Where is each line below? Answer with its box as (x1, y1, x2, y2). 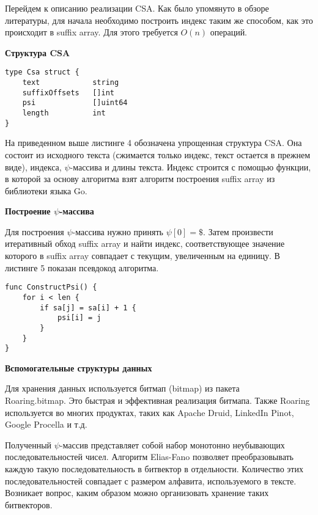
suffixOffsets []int (22, 88, 114, 97)
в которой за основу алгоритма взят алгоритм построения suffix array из (5, 172, 275, 185)
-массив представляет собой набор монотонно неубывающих (59, 438, 285, 451)
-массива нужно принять (72, 225, 163, 238)
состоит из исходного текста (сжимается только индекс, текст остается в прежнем (5, 148, 311, 161)
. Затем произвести (203, 225, 273, 238)
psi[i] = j (57, 313, 102, 323)
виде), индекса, (5, 160, 62, 173)
